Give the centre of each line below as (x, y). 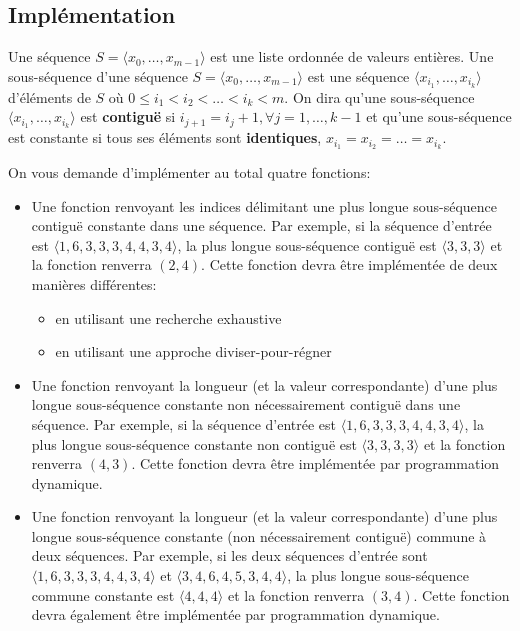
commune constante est (103, 594)
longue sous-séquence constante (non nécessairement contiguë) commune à (259, 535)
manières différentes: (94, 283)
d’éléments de (49, 96)
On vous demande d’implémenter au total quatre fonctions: (189, 171)
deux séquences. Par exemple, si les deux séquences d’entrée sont (229, 555)
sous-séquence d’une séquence (98, 75)
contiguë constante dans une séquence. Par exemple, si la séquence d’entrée (261, 225)
